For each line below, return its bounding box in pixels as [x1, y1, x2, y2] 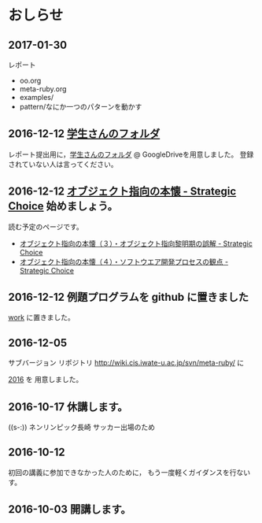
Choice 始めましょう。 [8, 199, 118, 213]
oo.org [19, 76, 42, 85]
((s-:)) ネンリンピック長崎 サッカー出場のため [8, 422, 156, 432]
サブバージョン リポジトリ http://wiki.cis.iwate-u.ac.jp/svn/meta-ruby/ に [8, 358, 245, 368]
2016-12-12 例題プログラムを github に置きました [8, 291, 249, 304]
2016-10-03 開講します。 [8, 503, 131, 516]
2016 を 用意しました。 [8, 375, 83, 384]
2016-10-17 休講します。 [8, 400, 128, 414]
